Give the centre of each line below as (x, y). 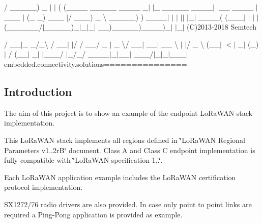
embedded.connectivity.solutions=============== (96, 64)
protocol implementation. (43, 187)
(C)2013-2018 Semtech (222, 27)
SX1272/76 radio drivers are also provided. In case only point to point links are (128, 204)
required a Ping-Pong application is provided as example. (93, 214)
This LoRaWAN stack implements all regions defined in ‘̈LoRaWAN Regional (125, 140)
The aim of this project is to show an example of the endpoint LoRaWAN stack (128, 113)
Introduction (38, 91)
